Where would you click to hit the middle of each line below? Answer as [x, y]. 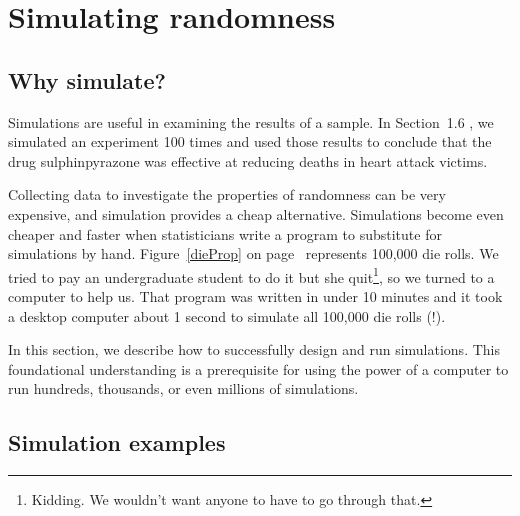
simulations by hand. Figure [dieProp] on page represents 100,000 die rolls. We [253, 253]
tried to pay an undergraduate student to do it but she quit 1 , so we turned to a [251, 275]
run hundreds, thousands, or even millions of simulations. [183, 388]
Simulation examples [117, 442]
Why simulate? [87, 79]
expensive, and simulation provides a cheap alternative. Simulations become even [256, 213]
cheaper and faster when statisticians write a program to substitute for [225, 233]
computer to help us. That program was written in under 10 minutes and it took [255, 295]
